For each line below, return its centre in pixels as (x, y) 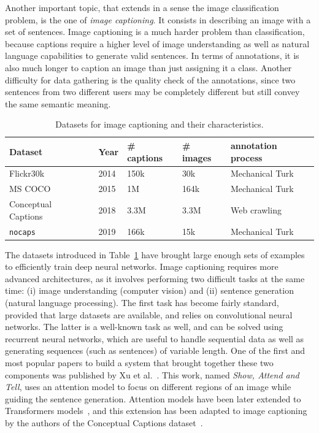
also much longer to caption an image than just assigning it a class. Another (148, 67)
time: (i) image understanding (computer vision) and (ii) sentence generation (149, 290)
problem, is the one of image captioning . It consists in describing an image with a (158, 19)
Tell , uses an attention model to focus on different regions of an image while (148, 387)
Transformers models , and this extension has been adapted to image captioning (156, 411)
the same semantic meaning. (58, 103)
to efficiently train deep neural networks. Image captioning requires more (142, 266)
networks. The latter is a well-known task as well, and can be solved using (144, 327)
